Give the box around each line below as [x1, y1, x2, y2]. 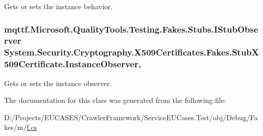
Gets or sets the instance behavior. [4, 1, 113, 11]
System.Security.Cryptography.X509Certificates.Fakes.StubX [4, 46, 259, 59]
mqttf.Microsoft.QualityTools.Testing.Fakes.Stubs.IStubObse [4, 22, 258, 35]
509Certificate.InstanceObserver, [4, 58, 141, 70]
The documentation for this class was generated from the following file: [4, 95, 226, 105]
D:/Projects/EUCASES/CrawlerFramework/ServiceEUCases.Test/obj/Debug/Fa [4, 112, 258, 122]
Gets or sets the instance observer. [4, 77, 112, 88]
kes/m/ [4, 122, 27, 132]
